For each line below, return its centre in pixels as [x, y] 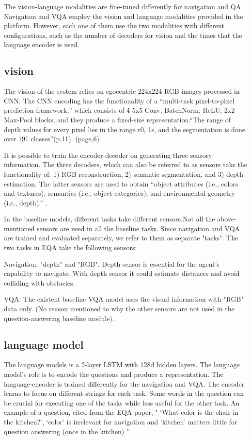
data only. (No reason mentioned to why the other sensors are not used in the [119, 309]
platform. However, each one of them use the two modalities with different [114, 25]
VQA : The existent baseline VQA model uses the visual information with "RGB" [124, 299]
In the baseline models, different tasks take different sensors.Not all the [110, 219]
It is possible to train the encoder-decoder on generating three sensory [108, 155]
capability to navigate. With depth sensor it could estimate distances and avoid [122, 273]
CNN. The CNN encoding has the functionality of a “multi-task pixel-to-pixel [119, 100]
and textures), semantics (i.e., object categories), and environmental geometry [120, 193]
